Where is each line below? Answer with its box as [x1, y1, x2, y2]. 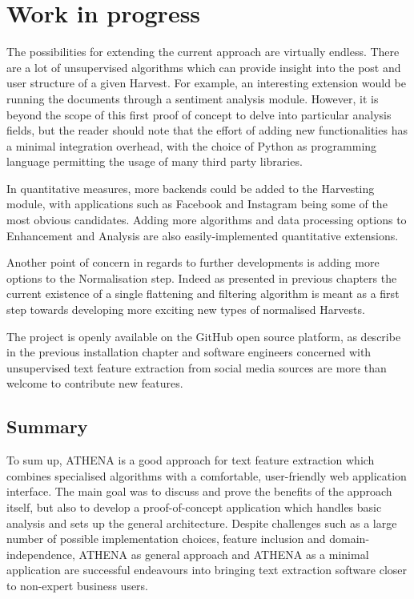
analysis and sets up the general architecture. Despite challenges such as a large [6, 514, 397, 531]
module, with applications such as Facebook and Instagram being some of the [6, 195, 388, 212]
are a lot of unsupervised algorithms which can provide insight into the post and [6, 58, 401, 75]
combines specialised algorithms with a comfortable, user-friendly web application [6, 467, 407, 484]
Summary [6, 414, 88, 439]
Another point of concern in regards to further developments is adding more [6, 254, 380, 271]
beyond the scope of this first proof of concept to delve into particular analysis [6, 106, 392, 123]
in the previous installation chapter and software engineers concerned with [6, 344, 372, 360]
